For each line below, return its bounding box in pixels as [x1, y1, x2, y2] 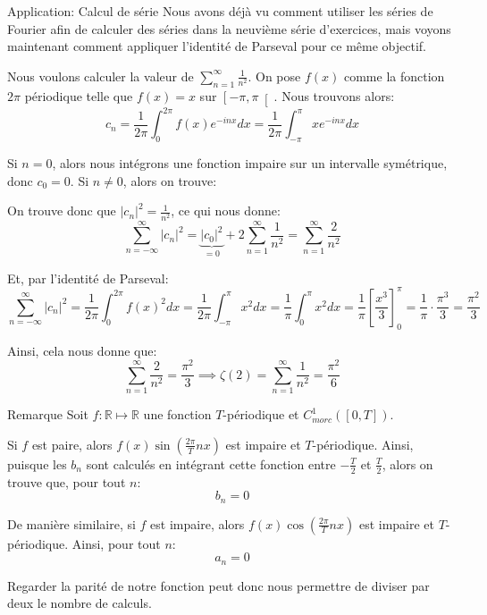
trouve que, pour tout [7, 472, 126, 491]
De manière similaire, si [7, 514, 136, 533]
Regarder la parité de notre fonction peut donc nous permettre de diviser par [7, 576, 430, 594]
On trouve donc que [7, 201, 116, 220]
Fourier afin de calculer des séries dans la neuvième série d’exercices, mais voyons [7, 19, 451, 38]
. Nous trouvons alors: [273, 86, 395, 105]
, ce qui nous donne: [171, 201, 281, 220]
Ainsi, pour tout [71, 534, 161, 552]
